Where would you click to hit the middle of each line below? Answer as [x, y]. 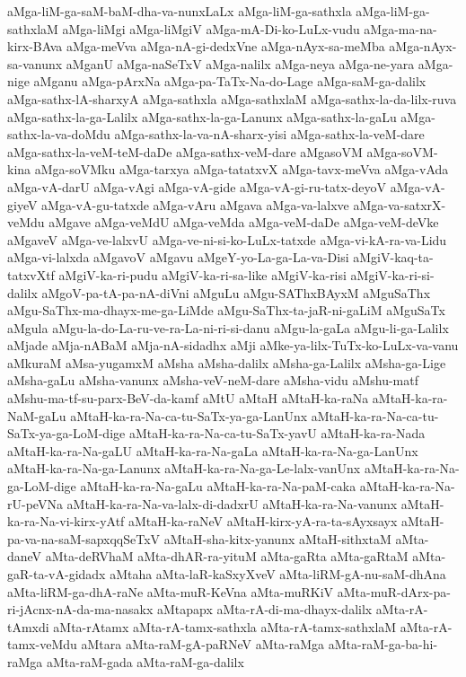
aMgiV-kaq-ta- [393, 257]
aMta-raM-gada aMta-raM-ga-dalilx [145, 661]
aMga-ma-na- [400, 28]
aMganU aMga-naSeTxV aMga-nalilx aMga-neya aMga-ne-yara [240, 63]
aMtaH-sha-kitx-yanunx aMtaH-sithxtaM [277, 538]
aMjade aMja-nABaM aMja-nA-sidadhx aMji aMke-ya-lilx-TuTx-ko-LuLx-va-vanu [233, 345]
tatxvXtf [31, 274]
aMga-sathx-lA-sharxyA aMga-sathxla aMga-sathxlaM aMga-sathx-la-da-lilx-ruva [232, 98]
